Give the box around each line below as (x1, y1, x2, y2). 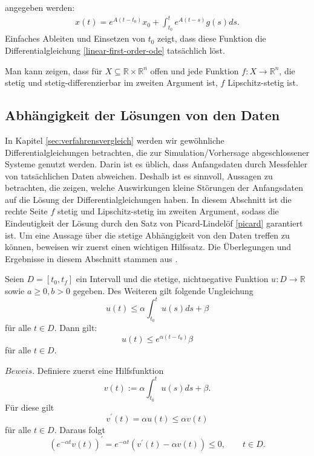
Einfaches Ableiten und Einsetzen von (5, 32, 145, 45)
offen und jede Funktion (150, 64, 239, 77)
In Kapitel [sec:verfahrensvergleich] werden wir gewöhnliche (5, 133, 224, 146)
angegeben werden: (5, 1, 75, 13)
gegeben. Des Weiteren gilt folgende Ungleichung (73, 284, 253, 297)
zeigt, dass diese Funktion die (157, 32, 266, 45)
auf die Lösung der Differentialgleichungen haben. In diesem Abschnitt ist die (5, 193, 292, 205)
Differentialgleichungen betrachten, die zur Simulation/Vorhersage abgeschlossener (5, 146, 310, 158)
